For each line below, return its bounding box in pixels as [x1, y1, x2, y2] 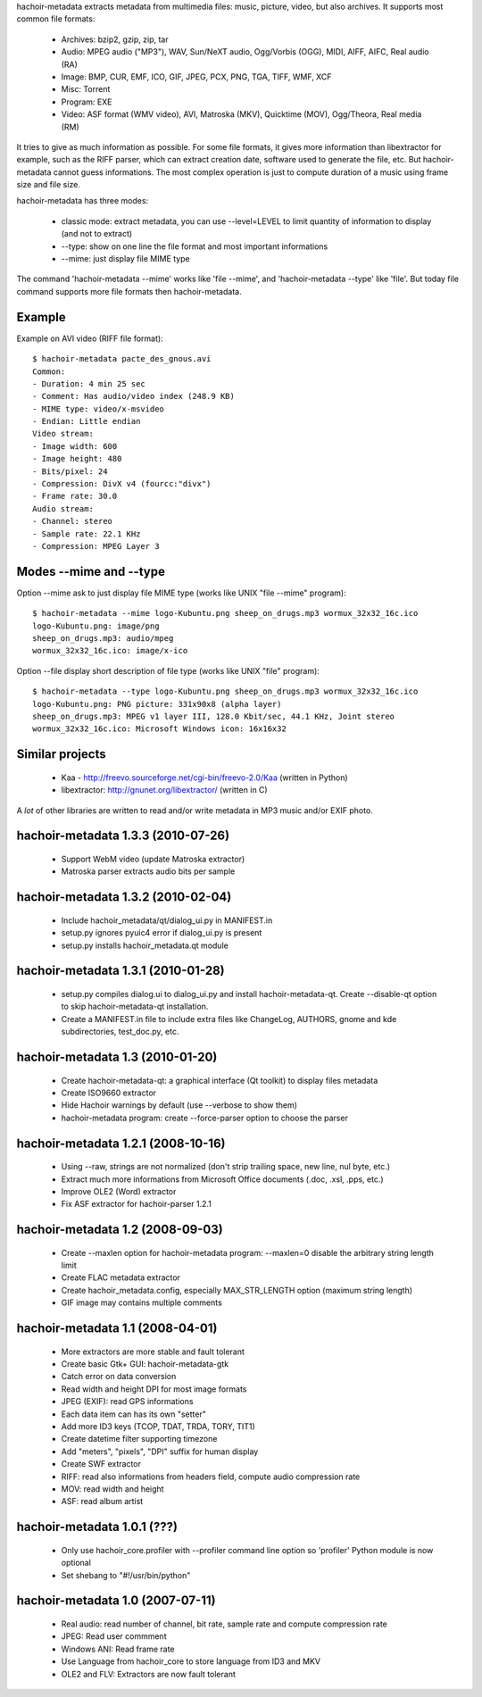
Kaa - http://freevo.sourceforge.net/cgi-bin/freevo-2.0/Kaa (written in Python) [61, 772, 348, 783]
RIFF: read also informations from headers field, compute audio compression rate [61, 1471, 361, 1482]
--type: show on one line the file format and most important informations [61, 241, 328, 252]
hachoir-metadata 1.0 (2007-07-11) [16, 1593, 216, 1609]
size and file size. [16, 179, 80, 190]
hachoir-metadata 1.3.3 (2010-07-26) [16, 828, 230, 844]
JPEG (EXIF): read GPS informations [61, 1396, 194, 1407]
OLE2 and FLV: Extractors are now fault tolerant [61, 1668, 237, 1679]
